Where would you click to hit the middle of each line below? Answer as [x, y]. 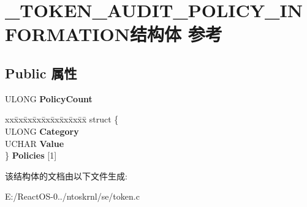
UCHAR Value [35, 143]
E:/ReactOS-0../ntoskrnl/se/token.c [72, 196]
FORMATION [67, 34]
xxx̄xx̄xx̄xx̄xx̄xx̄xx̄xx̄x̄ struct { [62, 119]
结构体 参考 [176, 34]
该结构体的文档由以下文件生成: [66, 175]
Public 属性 [41, 73]
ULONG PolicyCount [49, 98]
